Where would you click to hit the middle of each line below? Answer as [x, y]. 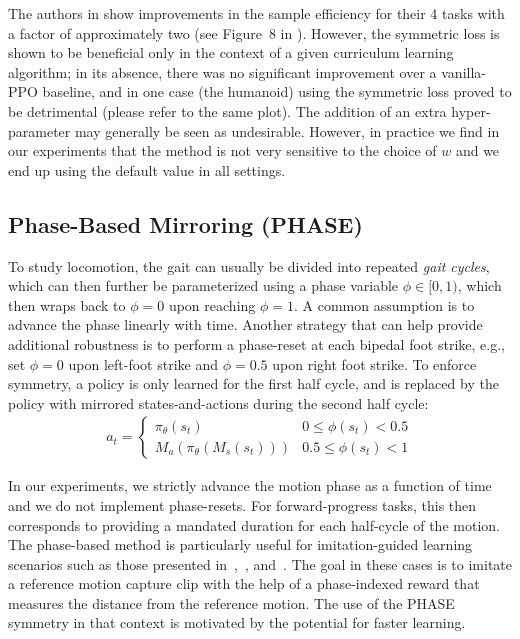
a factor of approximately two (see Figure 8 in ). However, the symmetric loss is [254, 32]
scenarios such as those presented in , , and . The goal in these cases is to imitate [260, 563]
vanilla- [463, 71]
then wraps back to [67, 304]
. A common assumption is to [384, 304]
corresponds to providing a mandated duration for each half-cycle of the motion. [254, 524]
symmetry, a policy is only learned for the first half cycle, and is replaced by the [253, 383]
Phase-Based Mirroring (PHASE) [185, 223]
